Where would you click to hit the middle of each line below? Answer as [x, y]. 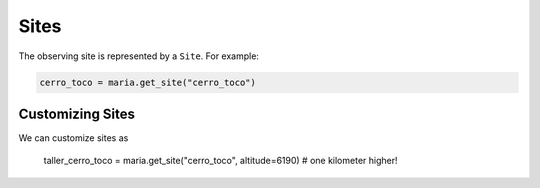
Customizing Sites [76, 113]
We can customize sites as [73, 138]
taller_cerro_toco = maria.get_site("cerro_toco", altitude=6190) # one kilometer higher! [220, 161]
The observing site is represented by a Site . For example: [139, 56]
